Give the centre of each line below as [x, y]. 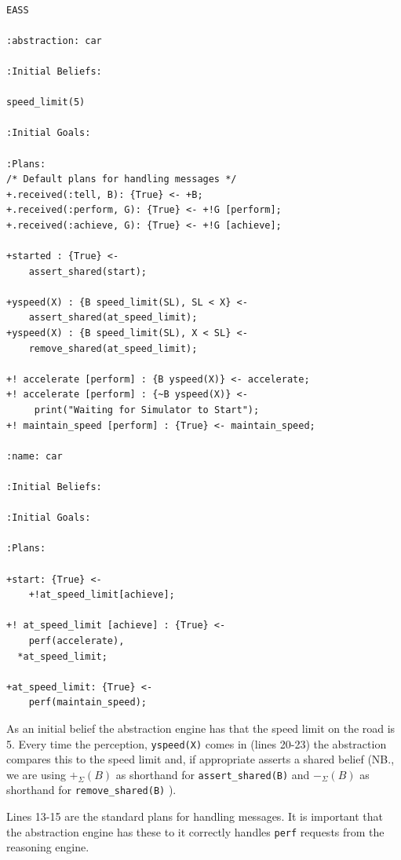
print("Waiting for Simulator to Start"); [147, 410]
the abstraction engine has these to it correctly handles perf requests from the [195, 831]
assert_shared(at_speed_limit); [113, 318]
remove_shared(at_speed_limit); [113, 348]
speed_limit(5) [46, 102]
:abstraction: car [54, 40]
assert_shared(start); [87, 271]
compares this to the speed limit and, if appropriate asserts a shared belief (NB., [200, 759]
